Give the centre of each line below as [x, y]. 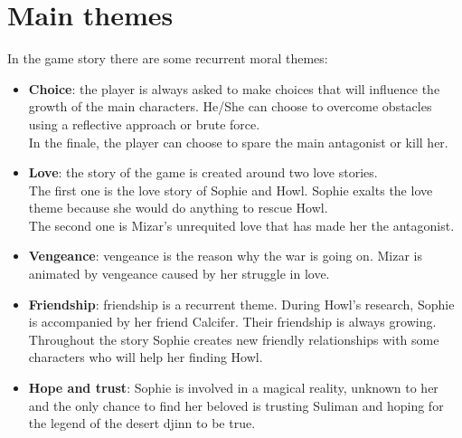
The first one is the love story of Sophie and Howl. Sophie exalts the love [231, 190]
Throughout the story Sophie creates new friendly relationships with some [234, 339]
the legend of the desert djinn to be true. [142, 423]
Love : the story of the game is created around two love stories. [203, 172]
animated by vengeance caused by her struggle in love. [179, 274]
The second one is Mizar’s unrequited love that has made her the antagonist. [241, 225]
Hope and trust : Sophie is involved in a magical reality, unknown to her [233, 388]
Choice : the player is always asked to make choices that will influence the [234, 88]
